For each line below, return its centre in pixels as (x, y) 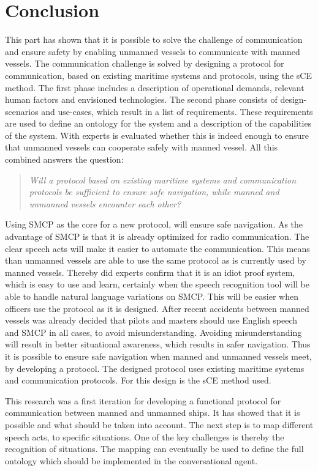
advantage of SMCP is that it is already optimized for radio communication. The (157, 236)
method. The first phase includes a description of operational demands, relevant (155, 87)
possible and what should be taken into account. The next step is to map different (159, 424)
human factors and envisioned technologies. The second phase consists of (141, 99)
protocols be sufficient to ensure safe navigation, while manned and (154, 192)
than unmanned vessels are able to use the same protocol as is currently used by (156, 260)
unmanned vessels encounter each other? (105, 203)
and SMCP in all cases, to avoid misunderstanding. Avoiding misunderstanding (153, 332)
